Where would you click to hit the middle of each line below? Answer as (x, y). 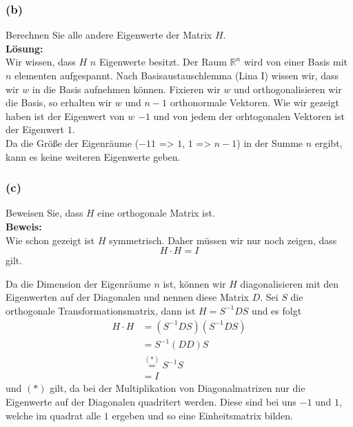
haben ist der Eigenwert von (65, 116)
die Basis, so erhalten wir (59, 102)
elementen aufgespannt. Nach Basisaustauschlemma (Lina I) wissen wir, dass (177, 75)
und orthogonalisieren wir (288, 89)
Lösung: (24, 48)
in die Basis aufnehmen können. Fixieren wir (126, 89)
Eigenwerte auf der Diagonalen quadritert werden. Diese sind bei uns (151, 401)
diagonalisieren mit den (290, 283)
